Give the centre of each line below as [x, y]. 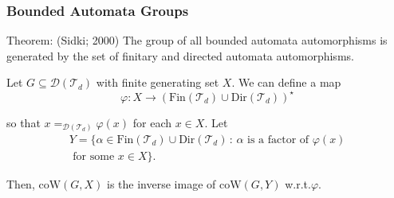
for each [152, 122]
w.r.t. [298, 184]
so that [24, 122]
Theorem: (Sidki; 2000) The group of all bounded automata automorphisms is [197, 40]
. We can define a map [286, 82]
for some [94, 157]
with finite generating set [158, 82]
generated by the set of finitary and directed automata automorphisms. [180, 55]
